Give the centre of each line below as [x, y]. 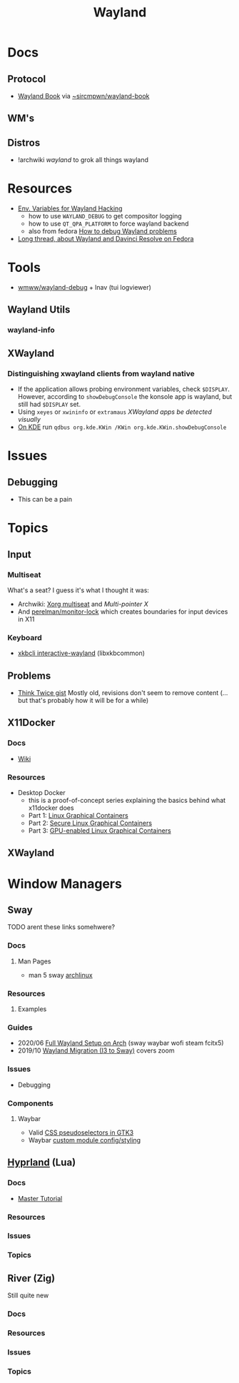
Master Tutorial [40, 1198]
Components [30, 1103]
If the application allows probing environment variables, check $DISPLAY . [123, 389]
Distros [24, 142]
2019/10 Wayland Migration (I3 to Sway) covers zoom [96, 1050]
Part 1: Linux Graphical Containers [78, 816]
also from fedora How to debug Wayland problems [102, 231]
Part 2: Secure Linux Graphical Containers [90, 823]
